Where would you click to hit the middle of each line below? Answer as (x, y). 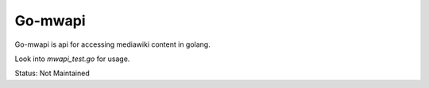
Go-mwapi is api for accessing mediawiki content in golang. (112, 44)
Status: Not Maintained (52, 73)
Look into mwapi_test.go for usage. (72, 59)
